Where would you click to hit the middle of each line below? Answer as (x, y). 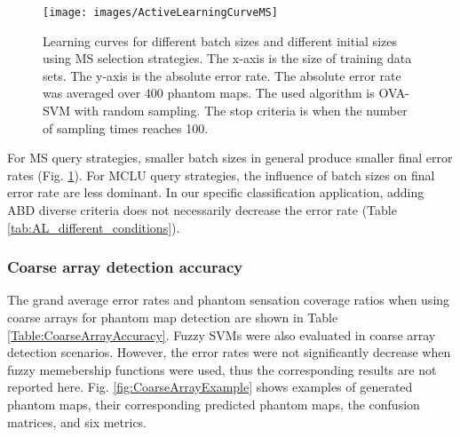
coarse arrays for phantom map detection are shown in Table (173, 317)
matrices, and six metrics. (77, 421)
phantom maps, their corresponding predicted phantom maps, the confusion (214, 404)
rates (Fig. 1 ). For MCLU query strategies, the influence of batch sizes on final (221, 175)
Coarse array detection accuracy (125, 267)
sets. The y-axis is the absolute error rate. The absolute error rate (222, 75)
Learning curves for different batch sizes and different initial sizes (220, 40)
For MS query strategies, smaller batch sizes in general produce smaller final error (230, 158)
